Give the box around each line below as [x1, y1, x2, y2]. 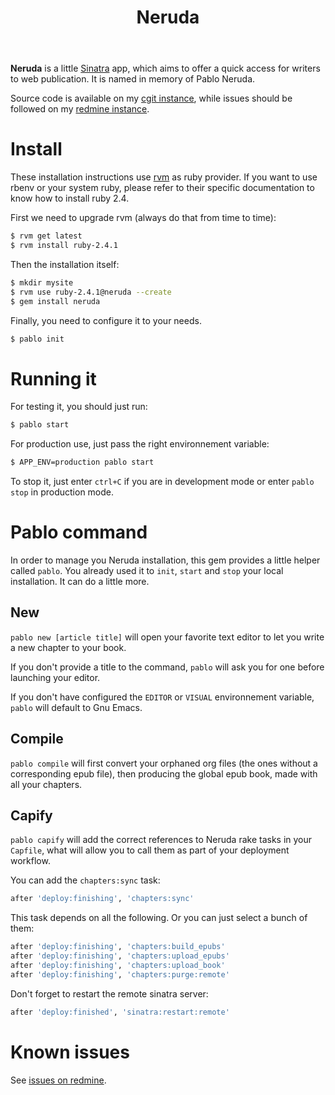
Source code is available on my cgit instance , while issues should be [10, 92, 293, 105]
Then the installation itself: [10, 258, 120, 270]
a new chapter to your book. [10, 641, 127, 653]
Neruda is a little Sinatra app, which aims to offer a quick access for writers [10, 62, 321, 75]
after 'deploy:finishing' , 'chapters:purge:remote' [10, 969, 230, 980]
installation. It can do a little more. [10, 576, 150, 587]
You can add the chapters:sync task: [10, 874, 161, 886]
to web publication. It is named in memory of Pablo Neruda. [10, 73, 256, 85]
